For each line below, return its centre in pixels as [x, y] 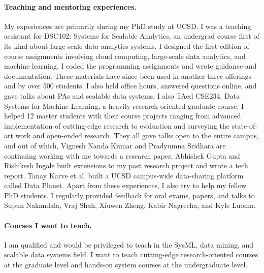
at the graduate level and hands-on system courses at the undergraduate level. [126, 265]
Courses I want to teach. [48, 225]
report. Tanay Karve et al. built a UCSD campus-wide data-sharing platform [124, 175]
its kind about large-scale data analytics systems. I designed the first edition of [127, 45]
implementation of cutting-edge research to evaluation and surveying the [117, 125]
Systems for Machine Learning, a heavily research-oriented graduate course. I [124, 105]
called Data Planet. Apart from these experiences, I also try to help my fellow [125, 185]
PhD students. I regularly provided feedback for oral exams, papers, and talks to [129, 195]
